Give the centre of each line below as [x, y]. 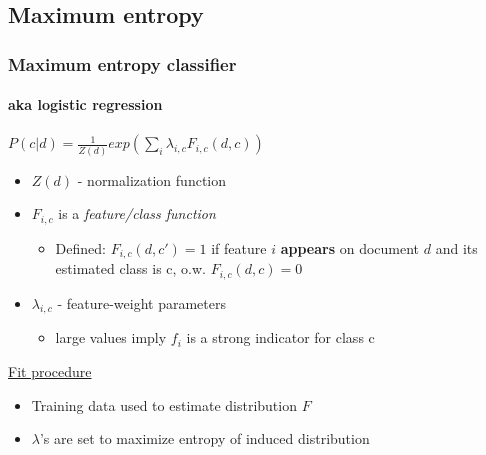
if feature [239, 247]
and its [456, 247]
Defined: [80, 247]
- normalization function [152, 179]
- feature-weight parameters [142, 302]
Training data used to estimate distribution [164, 404]
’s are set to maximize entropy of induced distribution [204, 438]
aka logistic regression [85, 104]
